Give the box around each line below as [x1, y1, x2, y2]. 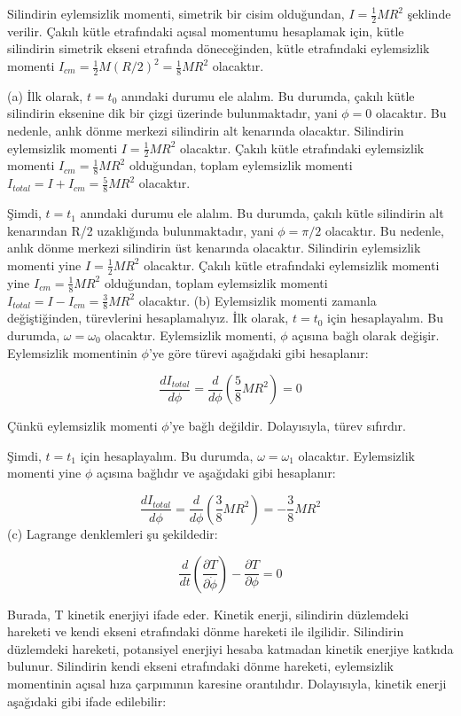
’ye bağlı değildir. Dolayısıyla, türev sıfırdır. [168, 416, 406, 435]
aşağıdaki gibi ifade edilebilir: [7, 691, 167, 710]
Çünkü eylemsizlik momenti [7, 416, 158, 435]
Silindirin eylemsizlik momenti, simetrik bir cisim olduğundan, [7, 4, 345, 22]
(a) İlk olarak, [7, 86, 83, 105]
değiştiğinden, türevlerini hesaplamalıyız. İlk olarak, [7, 308, 289, 327]
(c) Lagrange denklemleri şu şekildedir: [7, 524, 218, 542]
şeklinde [407, 4, 451, 22]
